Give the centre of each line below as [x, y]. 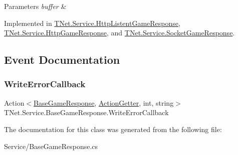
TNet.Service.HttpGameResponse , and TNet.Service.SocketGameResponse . [120, 33]
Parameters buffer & [35, 6]
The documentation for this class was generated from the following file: [113, 129]
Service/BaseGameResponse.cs [51, 146]
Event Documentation [62, 60]
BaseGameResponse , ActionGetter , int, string [104, 102]
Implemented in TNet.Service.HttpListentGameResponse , [92, 23]
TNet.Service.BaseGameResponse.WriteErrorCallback [86, 112]
